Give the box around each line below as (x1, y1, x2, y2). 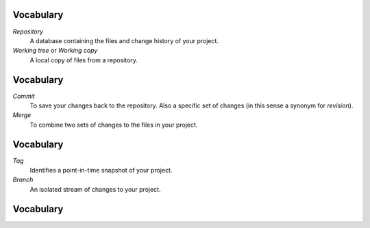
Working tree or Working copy (12, 47, 98, 55)
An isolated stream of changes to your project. (29, 185, 161, 193)
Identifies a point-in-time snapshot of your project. (29, 166, 173, 175)
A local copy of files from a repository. (29, 55, 138, 64)
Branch (12, 175, 34, 184)
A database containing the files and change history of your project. (29, 36, 219, 45)
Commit (12, 92, 36, 100)
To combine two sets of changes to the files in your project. (29, 121, 198, 129)
